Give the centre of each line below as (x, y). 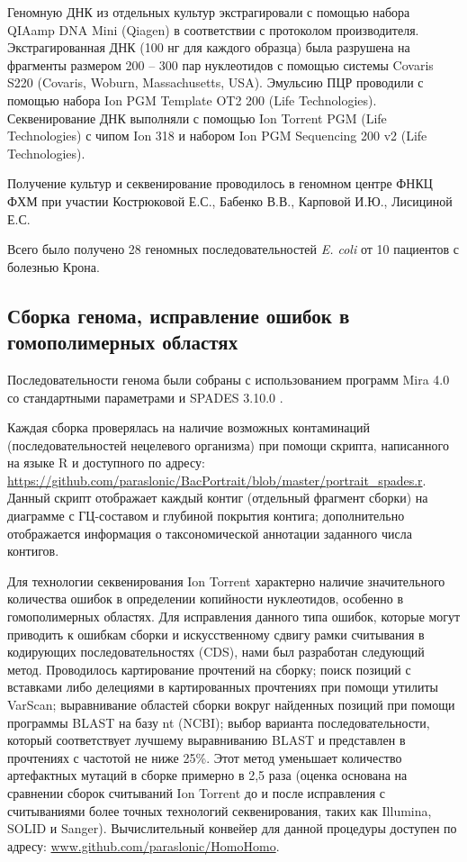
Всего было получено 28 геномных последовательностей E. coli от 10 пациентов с (233, 249)
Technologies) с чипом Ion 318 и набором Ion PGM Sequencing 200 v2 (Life (217, 136)
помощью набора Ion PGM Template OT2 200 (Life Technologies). (192, 100)
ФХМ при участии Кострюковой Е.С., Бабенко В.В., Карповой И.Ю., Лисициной (230, 200)
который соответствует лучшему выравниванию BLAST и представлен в (207, 740)
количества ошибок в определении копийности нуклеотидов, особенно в (206, 599)
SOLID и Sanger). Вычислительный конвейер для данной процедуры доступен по (232, 828)
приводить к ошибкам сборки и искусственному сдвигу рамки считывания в (216, 634)
